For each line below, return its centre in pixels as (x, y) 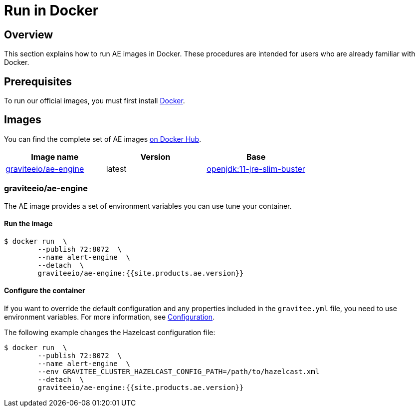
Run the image (28, 224)
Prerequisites (38, 81)
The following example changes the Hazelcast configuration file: (110, 333)
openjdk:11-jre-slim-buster (256, 169)
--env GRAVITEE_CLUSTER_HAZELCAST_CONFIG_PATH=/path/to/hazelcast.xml (179, 372)
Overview (29, 34)
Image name (55, 157)
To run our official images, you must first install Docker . (95, 101)
